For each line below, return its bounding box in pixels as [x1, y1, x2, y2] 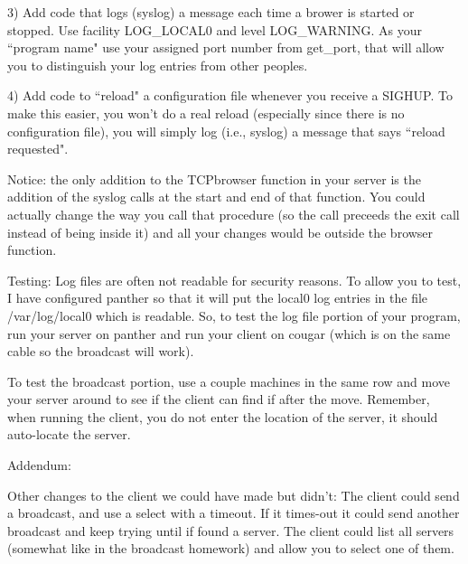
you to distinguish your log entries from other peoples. [7, 55, 308, 74]
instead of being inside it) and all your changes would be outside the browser [7, 222, 434, 241]
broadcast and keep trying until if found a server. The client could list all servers [7, 521, 454, 540]
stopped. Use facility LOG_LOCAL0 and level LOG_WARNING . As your [7, 20, 422, 39]
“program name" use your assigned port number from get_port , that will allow [7, 38, 445, 57]
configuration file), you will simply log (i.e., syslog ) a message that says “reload [7, 121, 445, 140]
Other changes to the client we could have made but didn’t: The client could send [7, 485, 460, 504]
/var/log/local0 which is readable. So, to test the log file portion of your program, [7, 305, 461, 324]
